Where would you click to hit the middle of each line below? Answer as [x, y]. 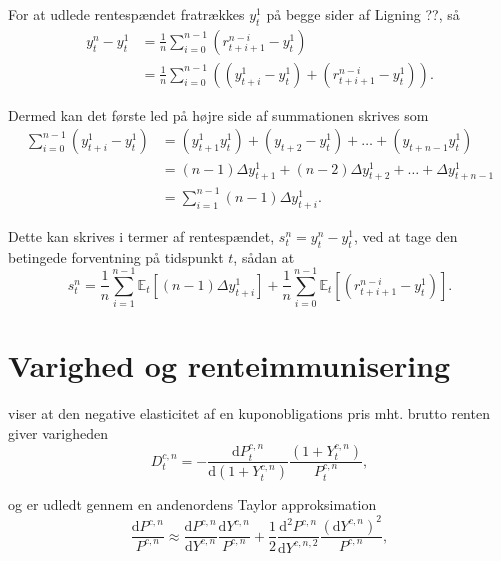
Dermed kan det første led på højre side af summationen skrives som [218, 114]
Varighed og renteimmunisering [229, 365]
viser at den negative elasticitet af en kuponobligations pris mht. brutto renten [249, 413]
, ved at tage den [405, 235]
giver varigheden [58, 432]
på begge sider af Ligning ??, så [363, 14]
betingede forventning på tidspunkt [116, 256]
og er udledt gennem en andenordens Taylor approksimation [192, 504]
